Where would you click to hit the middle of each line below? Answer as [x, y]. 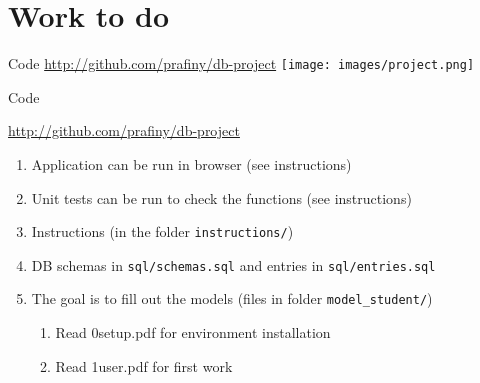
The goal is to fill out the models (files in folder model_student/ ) [232, 298]
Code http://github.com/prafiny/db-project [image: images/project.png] [241, 63]
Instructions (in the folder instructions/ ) [162, 231]
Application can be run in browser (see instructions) [191, 163]
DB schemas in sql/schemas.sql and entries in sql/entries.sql [233, 264]
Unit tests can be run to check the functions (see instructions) [221, 197]
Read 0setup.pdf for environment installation [193, 332]
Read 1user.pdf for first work [144, 365]
